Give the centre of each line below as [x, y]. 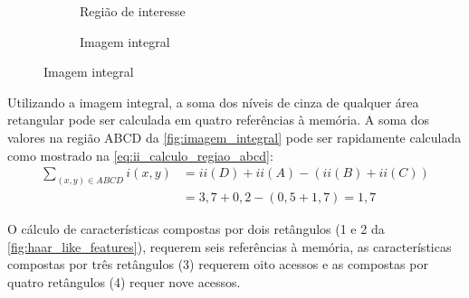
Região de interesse [133, 11]
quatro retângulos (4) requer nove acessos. [124, 281]
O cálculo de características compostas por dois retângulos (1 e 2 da [196, 229]
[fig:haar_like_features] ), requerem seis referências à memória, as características [230, 246]
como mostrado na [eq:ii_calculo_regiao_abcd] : [140, 155]
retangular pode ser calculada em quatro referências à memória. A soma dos [219, 120]
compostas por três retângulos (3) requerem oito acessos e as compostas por [218, 264]
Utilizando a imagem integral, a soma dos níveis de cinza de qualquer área [213, 102]
